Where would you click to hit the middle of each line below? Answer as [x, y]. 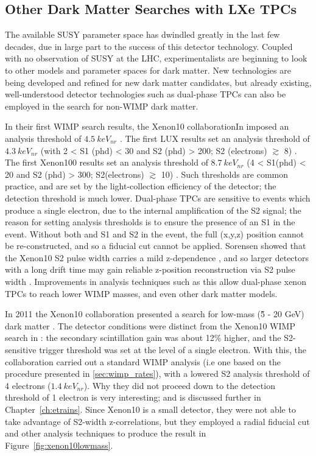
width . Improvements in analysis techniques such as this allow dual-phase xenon [156, 282]
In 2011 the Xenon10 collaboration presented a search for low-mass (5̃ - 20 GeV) [155, 314]
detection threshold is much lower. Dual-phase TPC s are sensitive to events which [158, 198]
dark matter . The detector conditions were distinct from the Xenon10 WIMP [150, 325]
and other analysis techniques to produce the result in [106, 433]
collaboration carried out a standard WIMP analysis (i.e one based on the [143, 361]
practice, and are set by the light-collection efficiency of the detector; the [141, 186]
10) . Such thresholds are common [225, 174]
